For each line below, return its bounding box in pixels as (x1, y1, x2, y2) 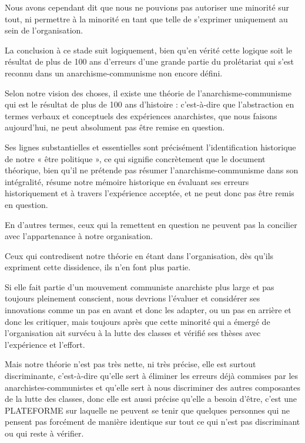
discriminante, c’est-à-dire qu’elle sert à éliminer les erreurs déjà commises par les (5, 370, 299, 382)
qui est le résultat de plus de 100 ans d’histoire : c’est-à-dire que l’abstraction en (5, 98, 294, 110)
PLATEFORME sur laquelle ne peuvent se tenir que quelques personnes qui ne (5, 404, 290, 416)
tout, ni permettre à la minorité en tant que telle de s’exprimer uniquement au (5, 12, 288, 25)
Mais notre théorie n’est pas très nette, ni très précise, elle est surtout (5, 358, 256, 370)
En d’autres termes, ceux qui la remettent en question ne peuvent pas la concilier (5, 218, 297, 230)
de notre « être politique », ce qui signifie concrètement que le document (5, 152, 266, 165)
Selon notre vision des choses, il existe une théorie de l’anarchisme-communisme (5, 86, 291, 99)
